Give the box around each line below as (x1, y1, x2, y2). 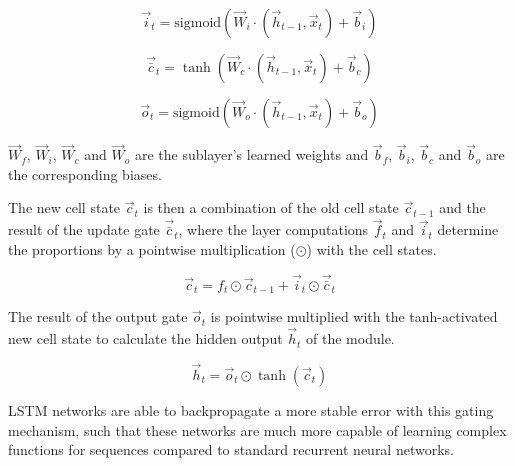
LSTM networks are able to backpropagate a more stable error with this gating (8, 399, 494, 420)
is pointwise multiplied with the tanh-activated (210, 306, 498, 327)
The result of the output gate (8, 306, 188, 327)
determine (437, 219, 499, 240)
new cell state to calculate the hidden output (8, 328, 283, 349)
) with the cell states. (306, 238, 437, 259)
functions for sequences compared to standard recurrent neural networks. (8, 439, 454, 460)
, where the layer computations (178, 219, 369, 240)
